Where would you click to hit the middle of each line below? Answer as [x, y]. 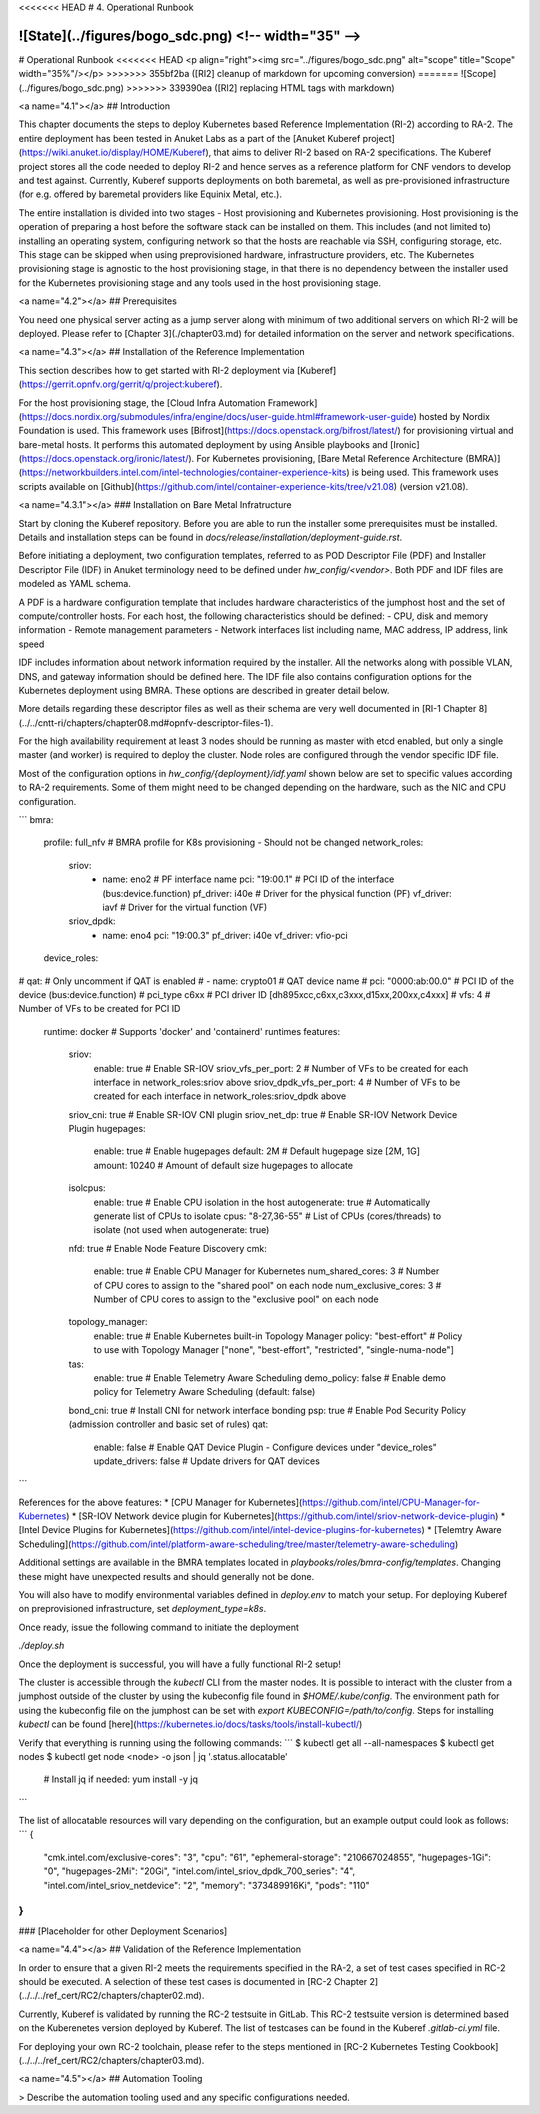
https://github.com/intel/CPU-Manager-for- [390, 1502]
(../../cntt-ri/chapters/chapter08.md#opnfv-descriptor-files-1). [146, 722]
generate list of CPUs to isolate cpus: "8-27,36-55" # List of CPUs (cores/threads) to [267, 1216]
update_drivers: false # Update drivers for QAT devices [206, 1461]
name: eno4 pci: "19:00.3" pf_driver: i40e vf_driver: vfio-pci [225, 935]
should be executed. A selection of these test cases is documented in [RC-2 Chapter [193, 1981]
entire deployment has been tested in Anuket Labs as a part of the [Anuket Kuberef [189, 138]
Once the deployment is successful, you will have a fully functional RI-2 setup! [180, 1664]
